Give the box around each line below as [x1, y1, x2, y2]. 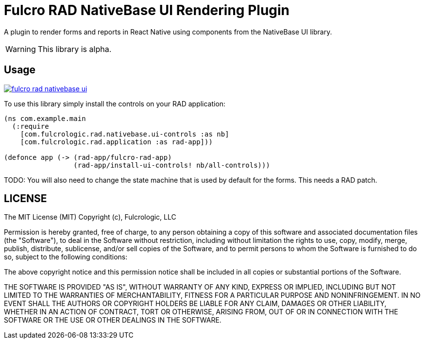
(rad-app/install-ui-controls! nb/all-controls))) [73, 161, 270, 169]
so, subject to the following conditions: [4, 253, 128, 261]
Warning [5, 44, 36, 54]
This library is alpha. [37, 44, 112, 54]
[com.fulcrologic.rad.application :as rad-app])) [20, 137, 213, 146]
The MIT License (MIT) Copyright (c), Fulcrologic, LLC [4, 213, 176, 222]
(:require [12, 122, 49, 130]
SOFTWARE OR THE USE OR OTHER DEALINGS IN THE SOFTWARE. [4, 316, 221, 325]
